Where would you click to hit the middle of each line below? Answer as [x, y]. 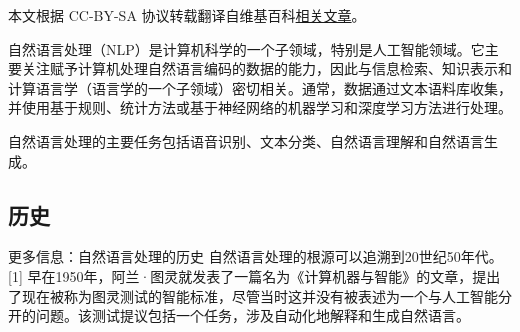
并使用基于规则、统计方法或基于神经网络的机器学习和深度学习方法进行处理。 [260, 107]
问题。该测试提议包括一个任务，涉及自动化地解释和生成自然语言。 [252, 315]
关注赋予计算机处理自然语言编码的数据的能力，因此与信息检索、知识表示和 [266, 68]
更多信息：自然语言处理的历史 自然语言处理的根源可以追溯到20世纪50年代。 [255, 256]
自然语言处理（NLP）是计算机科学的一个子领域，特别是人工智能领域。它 [246, 48]
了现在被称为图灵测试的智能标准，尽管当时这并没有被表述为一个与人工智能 [253, 295]
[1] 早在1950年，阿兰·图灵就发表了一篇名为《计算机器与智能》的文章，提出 [254, 275]
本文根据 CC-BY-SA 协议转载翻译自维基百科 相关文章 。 [187, 15]
